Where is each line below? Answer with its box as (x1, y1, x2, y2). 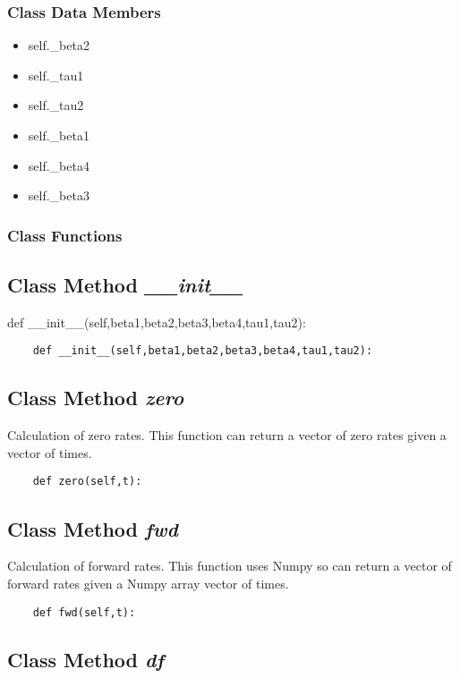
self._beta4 (28, 156, 89, 174)
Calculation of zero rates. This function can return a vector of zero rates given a (7, 426, 447, 445)
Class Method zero (7, 384, 184, 411)
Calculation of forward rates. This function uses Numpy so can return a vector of (7, 556, 452, 575)
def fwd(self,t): (32, 606, 136, 619)
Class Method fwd (7, 514, 178, 542)
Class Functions (7, 224, 123, 246)
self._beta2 (28, 36, 89, 55)
